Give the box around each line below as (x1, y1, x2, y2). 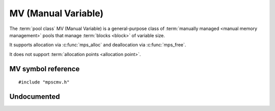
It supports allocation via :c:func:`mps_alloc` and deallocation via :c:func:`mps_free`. (9, 42, 186, 48)
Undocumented (9, 92, 60, 101)
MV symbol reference (9, 64, 80, 73)
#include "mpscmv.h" (18, 79, 70, 85)
